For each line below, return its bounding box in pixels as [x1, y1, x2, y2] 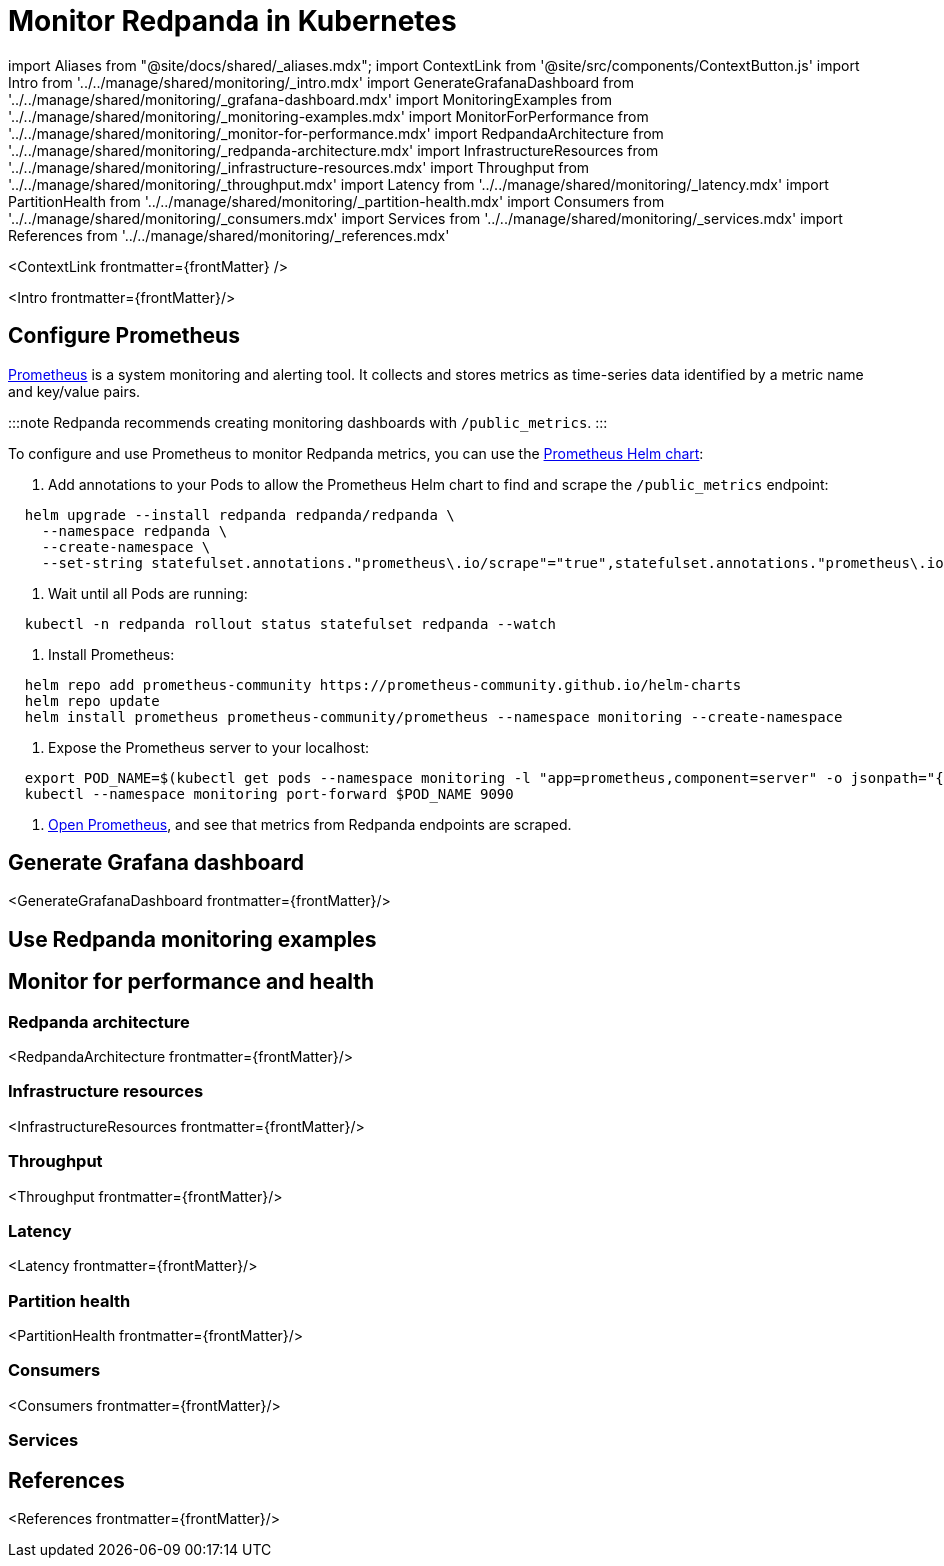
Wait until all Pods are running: [48, 584, 248, 602]
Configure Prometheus [8, 323, 240, 349]
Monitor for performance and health [8, 969, 375, 995]
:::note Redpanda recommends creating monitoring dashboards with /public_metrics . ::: [8, 413, 608, 431]
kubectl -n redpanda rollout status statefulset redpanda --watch [24, 615, 556, 632]
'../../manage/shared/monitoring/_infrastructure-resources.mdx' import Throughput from [8, 158, 590, 176]
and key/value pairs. [8, 382, 141, 400]
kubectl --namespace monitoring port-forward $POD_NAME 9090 [24, 785, 514, 802]
